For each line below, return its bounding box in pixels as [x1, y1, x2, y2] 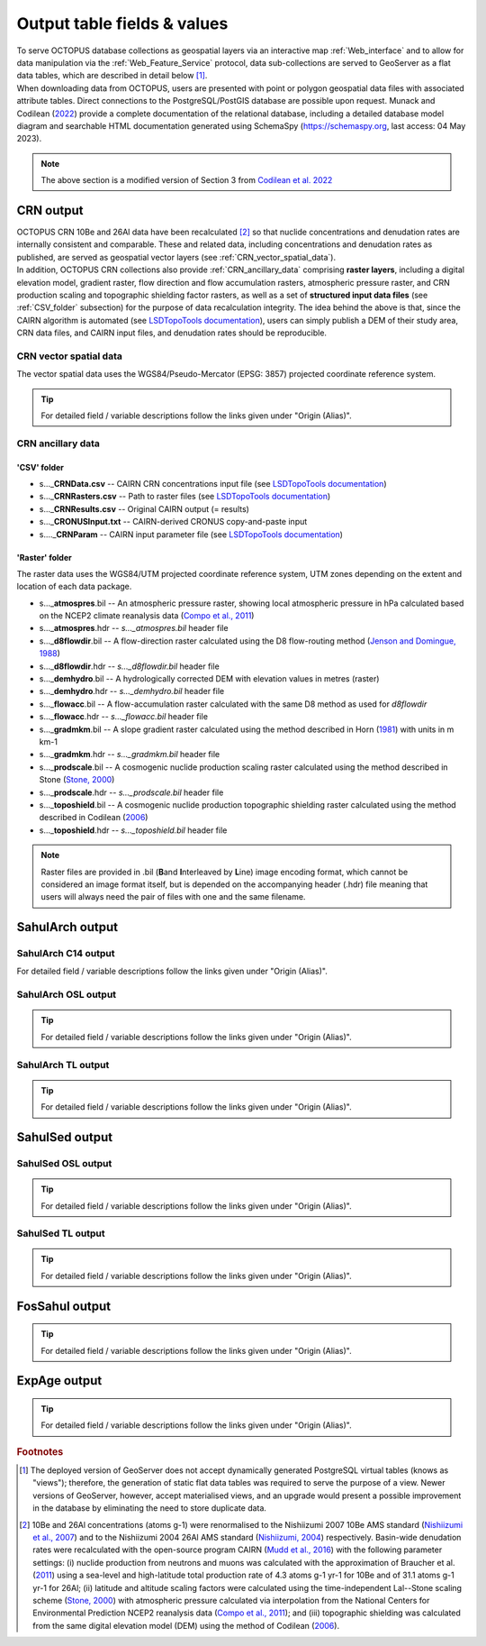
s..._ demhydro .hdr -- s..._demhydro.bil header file [39, 686, 225, 697]
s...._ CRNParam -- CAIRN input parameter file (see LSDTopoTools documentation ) [39, 528, 344, 540]
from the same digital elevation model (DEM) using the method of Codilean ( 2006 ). [32, 1620, 340, 1631]
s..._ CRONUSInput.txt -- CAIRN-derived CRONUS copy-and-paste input [39, 517, 308, 527]
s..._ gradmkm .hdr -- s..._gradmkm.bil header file [39, 749, 220, 760]
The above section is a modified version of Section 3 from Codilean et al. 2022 [40, 175, 333, 186]
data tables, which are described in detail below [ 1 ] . [16, 70, 208, 81]
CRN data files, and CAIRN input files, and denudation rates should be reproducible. [16, 327, 328, 338]
